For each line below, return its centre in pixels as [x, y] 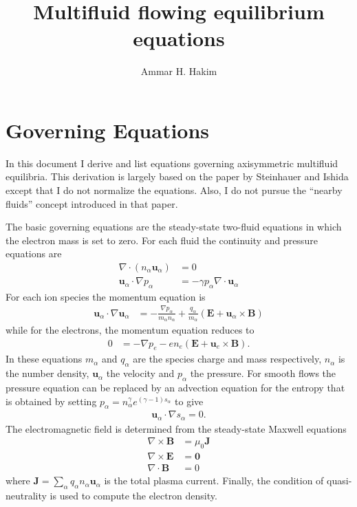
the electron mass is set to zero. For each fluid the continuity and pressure [162, 240]
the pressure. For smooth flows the [263, 373]
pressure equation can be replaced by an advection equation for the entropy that [175, 387]
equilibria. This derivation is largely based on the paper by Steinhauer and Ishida [177, 176]
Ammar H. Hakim [179, 71]
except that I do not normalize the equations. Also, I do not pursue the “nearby [174, 190]
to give [189, 401]
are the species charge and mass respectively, [227, 359]
